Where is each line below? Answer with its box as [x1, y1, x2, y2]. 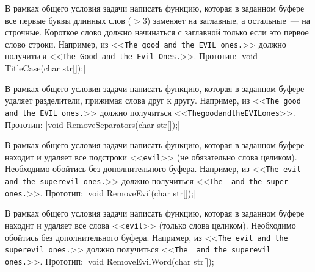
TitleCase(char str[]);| [5, 62, 86, 74]
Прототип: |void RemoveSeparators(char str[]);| [5, 118, 180, 131]
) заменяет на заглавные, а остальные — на [147, 13, 311, 26]
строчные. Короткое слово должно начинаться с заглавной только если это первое [5, 26, 309, 38]
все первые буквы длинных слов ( [5, 13, 132, 26]
